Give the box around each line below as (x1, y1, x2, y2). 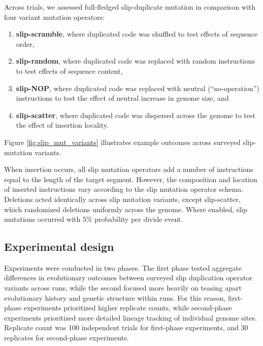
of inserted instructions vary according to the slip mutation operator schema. (4, 184, 244, 194)
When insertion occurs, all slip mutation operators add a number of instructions (4, 164, 253, 175)
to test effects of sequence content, (16, 65, 123, 76)
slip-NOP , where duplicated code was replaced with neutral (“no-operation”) (16, 82, 259, 93)
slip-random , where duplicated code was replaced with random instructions (16, 55, 255, 66)
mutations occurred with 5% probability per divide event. (4, 214, 183, 224)
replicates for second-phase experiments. (4, 332, 129, 343)
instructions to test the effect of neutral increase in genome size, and (16, 93, 229, 103)
